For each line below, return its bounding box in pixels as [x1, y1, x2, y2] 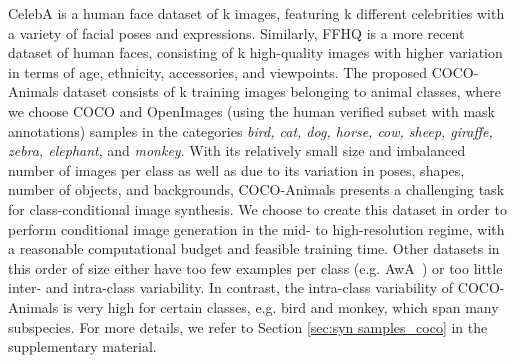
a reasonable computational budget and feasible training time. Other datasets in [8, 238, 500, 259]
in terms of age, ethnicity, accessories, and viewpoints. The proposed [8, 61, 428, 82]
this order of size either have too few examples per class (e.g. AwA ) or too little [8, 257, 503, 278]
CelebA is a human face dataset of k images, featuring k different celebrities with [8, 3, 505, 23]
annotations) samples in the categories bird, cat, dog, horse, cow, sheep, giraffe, [8, 120, 493, 141]
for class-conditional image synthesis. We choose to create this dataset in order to [8, 198, 507, 219]
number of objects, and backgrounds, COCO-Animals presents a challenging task [8, 179, 505, 200]
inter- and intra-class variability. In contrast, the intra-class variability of [8, 277, 454, 298]
